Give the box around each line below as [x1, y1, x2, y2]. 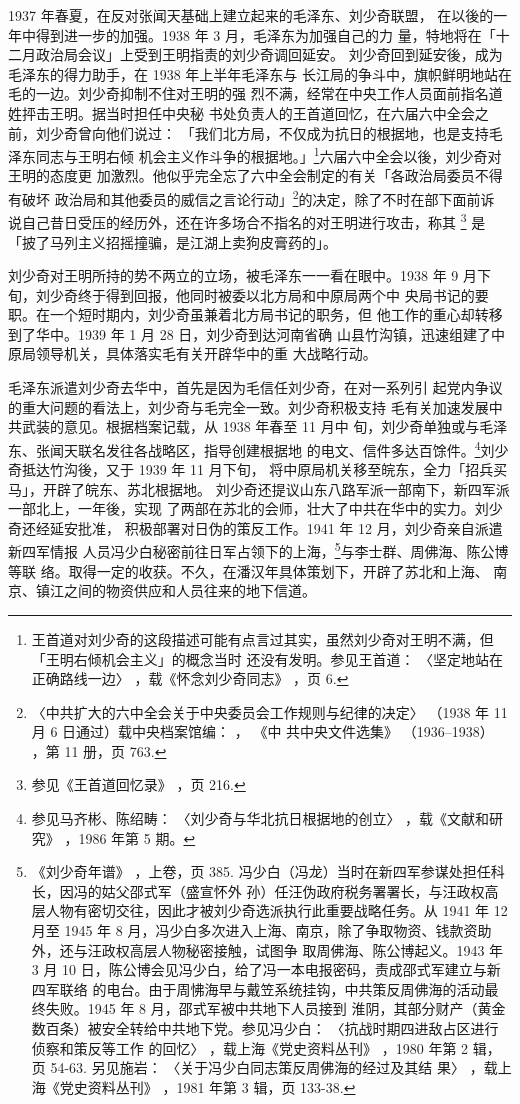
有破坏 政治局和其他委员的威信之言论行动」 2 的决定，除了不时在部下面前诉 [8, 186, 495, 209]
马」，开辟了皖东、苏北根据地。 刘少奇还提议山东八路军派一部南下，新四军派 [8, 478, 510, 499]
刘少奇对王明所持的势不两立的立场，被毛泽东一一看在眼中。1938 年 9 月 [8, 265, 477, 286]
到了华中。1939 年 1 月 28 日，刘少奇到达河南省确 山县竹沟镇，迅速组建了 [8, 323, 491, 344]
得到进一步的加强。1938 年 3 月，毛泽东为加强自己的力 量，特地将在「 [35, 24, 496, 45]
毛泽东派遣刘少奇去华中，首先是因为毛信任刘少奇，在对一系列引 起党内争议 [8, 377, 503, 398]
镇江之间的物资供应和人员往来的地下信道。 [35, 580, 316, 601]
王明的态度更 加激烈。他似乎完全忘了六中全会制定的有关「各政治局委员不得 [8, 165, 503, 186]
